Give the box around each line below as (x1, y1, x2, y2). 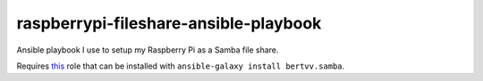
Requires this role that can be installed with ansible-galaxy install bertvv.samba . (16, 61, 345, 71)
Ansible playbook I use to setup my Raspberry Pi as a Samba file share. (16, 45, 279, 55)
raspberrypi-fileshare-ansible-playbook (16, 13, 322, 33)
